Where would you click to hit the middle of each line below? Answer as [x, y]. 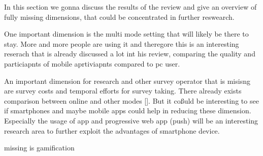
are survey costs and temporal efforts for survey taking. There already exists [123, 91]
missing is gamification [39, 148]
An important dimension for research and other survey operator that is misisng [127, 81]
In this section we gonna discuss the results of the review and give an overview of [130, 7]
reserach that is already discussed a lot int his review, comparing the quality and [130, 54]
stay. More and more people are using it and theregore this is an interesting [122, 43]
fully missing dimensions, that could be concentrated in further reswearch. [119, 17]
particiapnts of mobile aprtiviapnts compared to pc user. [92, 63]
